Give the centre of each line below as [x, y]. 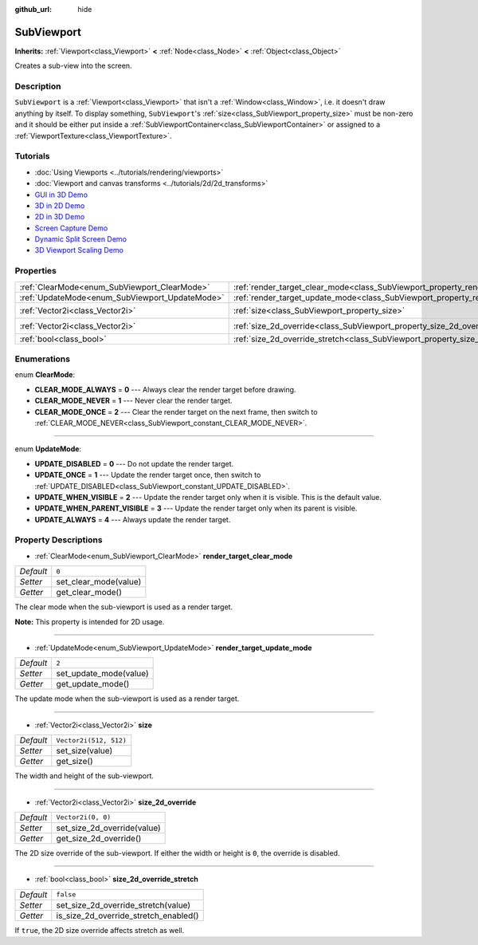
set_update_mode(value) [102, 674]
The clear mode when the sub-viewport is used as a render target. [124, 607]
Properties [36, 271]
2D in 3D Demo [60, 217]
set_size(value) [84, 751]
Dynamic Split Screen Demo [81, 239]
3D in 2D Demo [60, 205]
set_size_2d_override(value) [108, 828]
